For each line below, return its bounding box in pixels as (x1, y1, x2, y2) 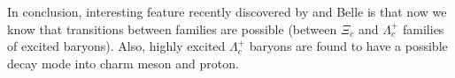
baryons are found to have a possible (249, 37, 448, 55)
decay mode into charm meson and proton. (7, 53, 239, 72)
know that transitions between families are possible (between (7, 19, 337, 38)
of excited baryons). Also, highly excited (7, 37, 226, 55)
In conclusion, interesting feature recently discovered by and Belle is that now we (7, 3, 447, 20)
